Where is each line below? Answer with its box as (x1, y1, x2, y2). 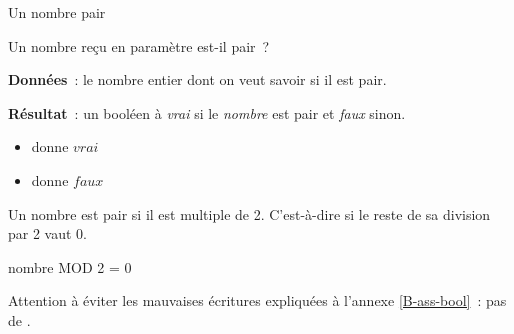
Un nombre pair (8, 2, 106, 22)
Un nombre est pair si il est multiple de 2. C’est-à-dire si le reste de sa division (8, 203, 491, 224)
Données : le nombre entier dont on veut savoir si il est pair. (8, 69, 387, 90)
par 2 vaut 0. (8, 223, 87, 244)
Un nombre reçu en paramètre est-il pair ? (8, 35, 270, 56)
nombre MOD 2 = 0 (8, 256, 132, 277)
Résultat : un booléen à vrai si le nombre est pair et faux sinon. (8, 102, 406, 123)
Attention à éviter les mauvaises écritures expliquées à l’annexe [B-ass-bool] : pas (8, 290, 507, 311)
